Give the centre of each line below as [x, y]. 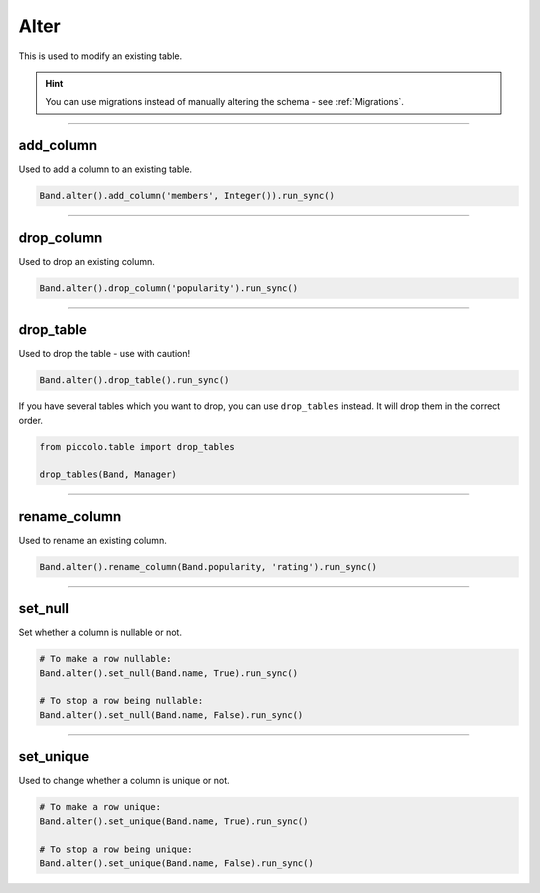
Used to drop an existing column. [86, 261]
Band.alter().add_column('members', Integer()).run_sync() [187, 196]
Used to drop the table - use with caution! [104, 354]
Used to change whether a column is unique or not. [124, 781]
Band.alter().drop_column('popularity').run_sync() [169, 288]
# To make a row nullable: [105, 659]
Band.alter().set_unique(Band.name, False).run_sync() [176, 863]
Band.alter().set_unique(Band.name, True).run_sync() [174, 821]
